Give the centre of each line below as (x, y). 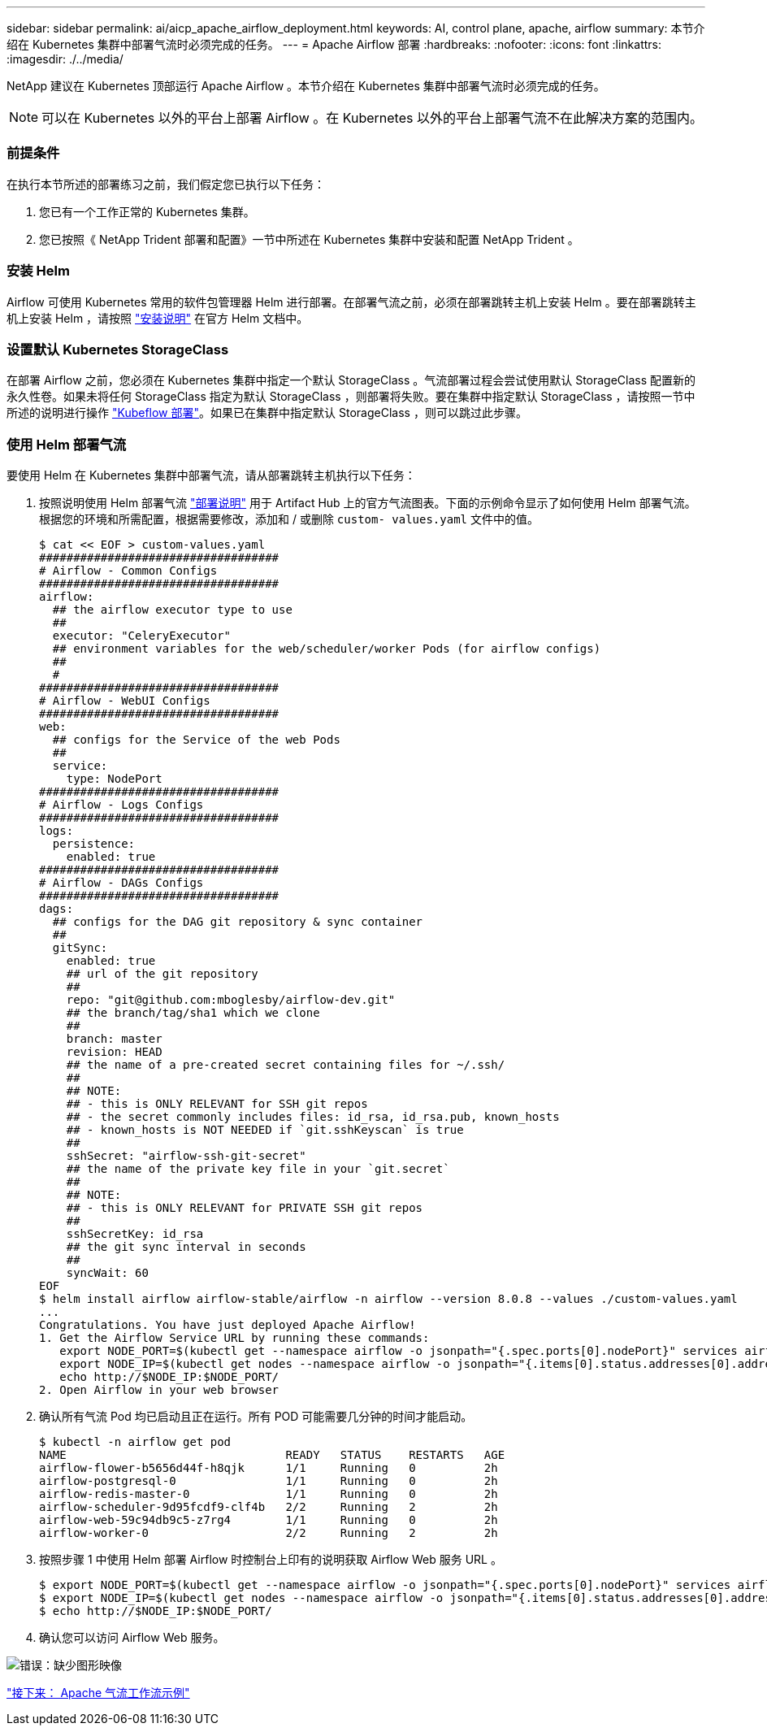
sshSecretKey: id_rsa (135, 1234)
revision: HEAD (114, 1052)
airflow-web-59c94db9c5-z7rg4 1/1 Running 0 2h (269, 1520)
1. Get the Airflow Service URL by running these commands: (234, 1338)
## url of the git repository (162, 974)
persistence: (94, 844)
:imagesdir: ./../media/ (65, 59)
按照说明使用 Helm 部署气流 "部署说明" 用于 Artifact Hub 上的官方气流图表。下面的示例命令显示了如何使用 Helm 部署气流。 (368, 503)
